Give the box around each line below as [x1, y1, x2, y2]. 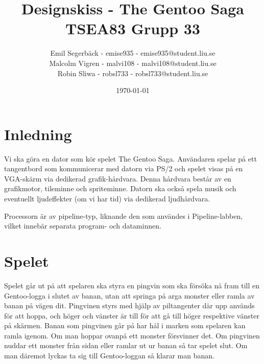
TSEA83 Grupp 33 [65, 18, 200, 39]
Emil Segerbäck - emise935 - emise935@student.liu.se [50, 48, 215, 58]
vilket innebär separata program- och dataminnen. [4, 220, 161, 231]
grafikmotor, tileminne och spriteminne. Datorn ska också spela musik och [4, 183, 236, 194]
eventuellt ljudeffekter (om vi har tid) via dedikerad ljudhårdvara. [4, 193, 210, 203]
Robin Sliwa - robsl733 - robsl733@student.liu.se [57, 67, 208, 78]
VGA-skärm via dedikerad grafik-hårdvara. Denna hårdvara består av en [4, 173, 231, 184]
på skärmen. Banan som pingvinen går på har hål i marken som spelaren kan [4, 320, 246, 331]
